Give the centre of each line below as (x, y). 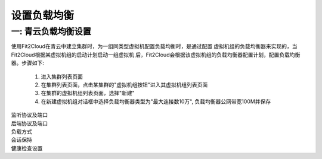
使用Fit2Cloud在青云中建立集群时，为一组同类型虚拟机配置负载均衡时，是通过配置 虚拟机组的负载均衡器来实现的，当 (154, 46)
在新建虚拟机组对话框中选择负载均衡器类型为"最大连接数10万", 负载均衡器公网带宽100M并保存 (156, 101)
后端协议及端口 (29, 123)
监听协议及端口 (29, 115)
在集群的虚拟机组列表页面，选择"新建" (88, 93)
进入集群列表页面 (62, 77)
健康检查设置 (27, 148)
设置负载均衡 (43, 15)
